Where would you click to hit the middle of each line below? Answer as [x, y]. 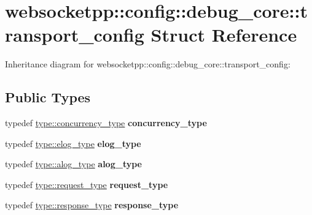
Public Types [48, 97]
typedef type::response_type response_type [92, 205]
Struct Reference [224, 35]
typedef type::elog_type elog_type [73, 143]
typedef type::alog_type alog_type [73, 164]
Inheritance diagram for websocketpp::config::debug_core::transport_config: [148, 64]
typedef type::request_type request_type [87, 184]
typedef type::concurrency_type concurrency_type [106, 123]
